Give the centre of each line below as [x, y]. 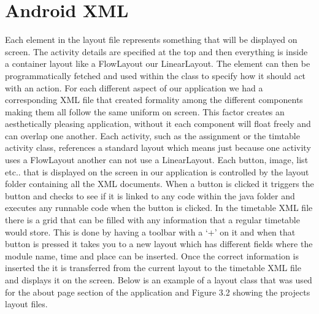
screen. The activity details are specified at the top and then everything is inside [156, 51]
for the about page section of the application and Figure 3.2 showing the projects [158, 292]
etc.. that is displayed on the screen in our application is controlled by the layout [157, 171]
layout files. [26, 304]
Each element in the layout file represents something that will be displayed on [151, 40]
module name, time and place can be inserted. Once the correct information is [152, 255]
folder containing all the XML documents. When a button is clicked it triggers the [159, 184]
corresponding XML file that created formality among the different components [154, 100]
